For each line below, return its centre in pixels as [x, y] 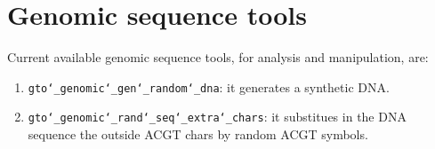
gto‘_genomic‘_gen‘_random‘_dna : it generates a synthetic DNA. [209, 86]
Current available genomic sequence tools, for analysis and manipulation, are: [218, 57]
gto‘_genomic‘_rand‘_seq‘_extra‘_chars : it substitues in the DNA [217, 117]
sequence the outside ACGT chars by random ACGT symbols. [198, 134]
